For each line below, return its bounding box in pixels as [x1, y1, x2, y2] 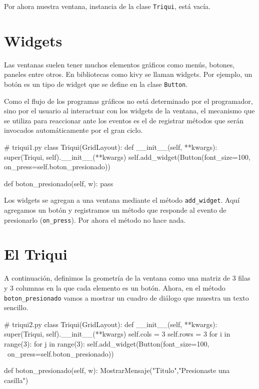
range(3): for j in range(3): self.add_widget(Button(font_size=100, [4, 339, 209, 349]
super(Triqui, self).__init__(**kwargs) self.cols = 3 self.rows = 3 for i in [4, 329, 230, 339]
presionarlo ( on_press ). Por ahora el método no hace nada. [4, 214, 186, 225]
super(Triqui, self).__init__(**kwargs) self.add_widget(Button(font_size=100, [4, 151, 250, 162]
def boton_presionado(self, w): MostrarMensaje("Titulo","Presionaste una [4, 365, 230, 376]
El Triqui [4, 244, 67, 264]
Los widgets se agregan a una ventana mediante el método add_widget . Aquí [4, 195, 240, 205]
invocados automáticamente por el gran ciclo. [4, 125, 143, 135]
